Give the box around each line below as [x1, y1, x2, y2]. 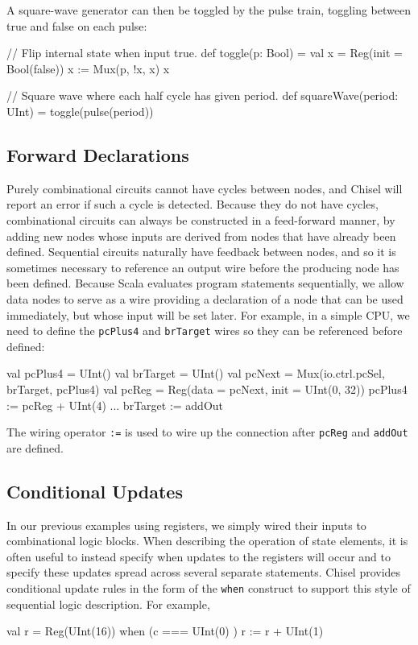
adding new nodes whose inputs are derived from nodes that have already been [6, 227, 396, 244]
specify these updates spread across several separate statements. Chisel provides [6, 564, 401, 581]
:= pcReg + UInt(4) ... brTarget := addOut [6, 396, 224, 413]
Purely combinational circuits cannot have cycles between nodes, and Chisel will [6, 180, 403, 196]
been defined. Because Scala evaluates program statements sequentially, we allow [6, 275, 404, 291]
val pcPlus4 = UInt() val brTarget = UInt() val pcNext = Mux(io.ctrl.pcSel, [6, 365, 385, 382]
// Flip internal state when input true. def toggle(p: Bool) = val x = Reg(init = [6, 44, 403, 61]
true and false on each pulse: [6, 17, 147, 34]
